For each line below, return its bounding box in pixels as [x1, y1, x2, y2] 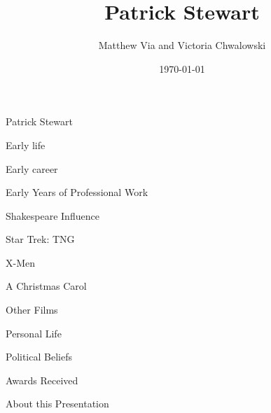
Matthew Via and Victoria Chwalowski [98, 38, 266, 52]
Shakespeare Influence [6, 208, 99, 223]
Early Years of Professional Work [6, 185, 148, 199]
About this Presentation [6, 396, 109, 411]
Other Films [6, 302, 58, 317]
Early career [6, 161, 58, 176]
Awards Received [6, 372, 78, 387]
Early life [6, 137, 46, 152]
